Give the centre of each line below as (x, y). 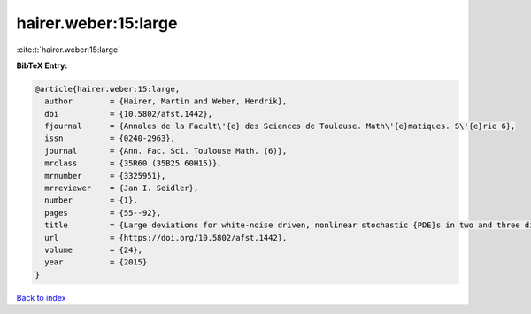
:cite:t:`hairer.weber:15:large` (69, 50)
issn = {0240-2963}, (110, 138)
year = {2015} (96, 262)
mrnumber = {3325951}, (105, 176)
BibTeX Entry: (42, 65)
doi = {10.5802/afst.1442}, (128, 114)
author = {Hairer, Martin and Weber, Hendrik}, (166, 101)
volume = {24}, (94, 250)
